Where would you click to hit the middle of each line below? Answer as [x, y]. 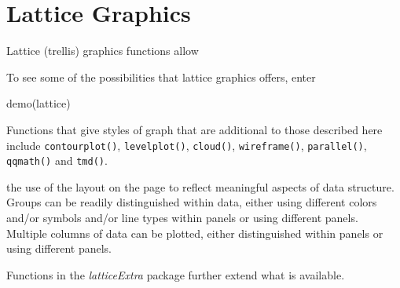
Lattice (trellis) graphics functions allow [103, 51]
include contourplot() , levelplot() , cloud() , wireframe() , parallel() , [187, 145]
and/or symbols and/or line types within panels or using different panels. [182, 217]
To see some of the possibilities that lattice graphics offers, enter [161, 77]
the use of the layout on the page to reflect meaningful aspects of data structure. [200, 186]
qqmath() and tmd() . [57, 160]
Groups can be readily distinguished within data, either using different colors [192, 202]
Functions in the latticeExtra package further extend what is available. [176, 274]
